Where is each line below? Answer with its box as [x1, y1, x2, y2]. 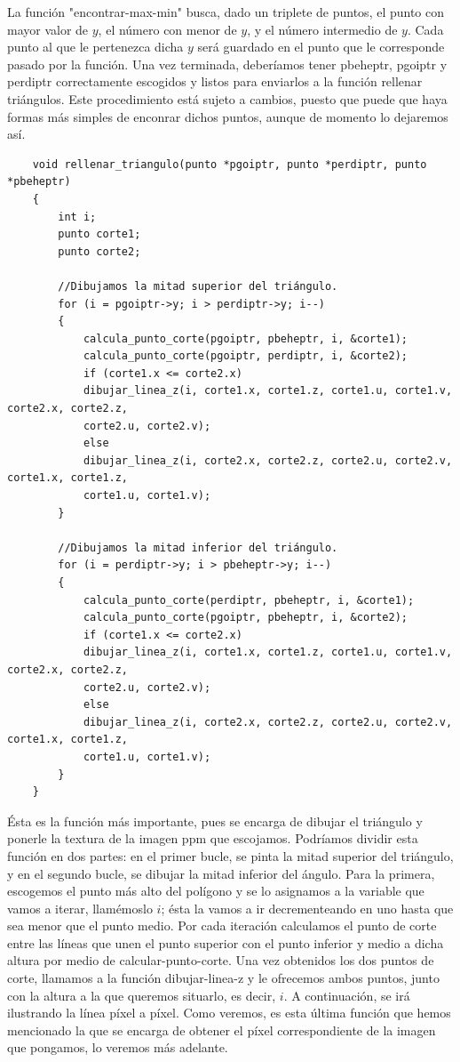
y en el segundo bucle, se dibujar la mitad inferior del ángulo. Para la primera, [7, 864, 435, 882]
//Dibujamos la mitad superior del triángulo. [58, 279, 338, 293]
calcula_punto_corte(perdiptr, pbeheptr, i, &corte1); [83, 593, 415, 607]
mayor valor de [7, 20, 89, 38]
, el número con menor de [98, 20, 237, 38]
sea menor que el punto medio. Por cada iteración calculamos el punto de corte [7, 916, 437, 935]
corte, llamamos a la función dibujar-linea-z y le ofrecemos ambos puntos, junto [7, 969, 440, 987]
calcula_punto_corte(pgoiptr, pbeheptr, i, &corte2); [83, 611, 408, 624]
